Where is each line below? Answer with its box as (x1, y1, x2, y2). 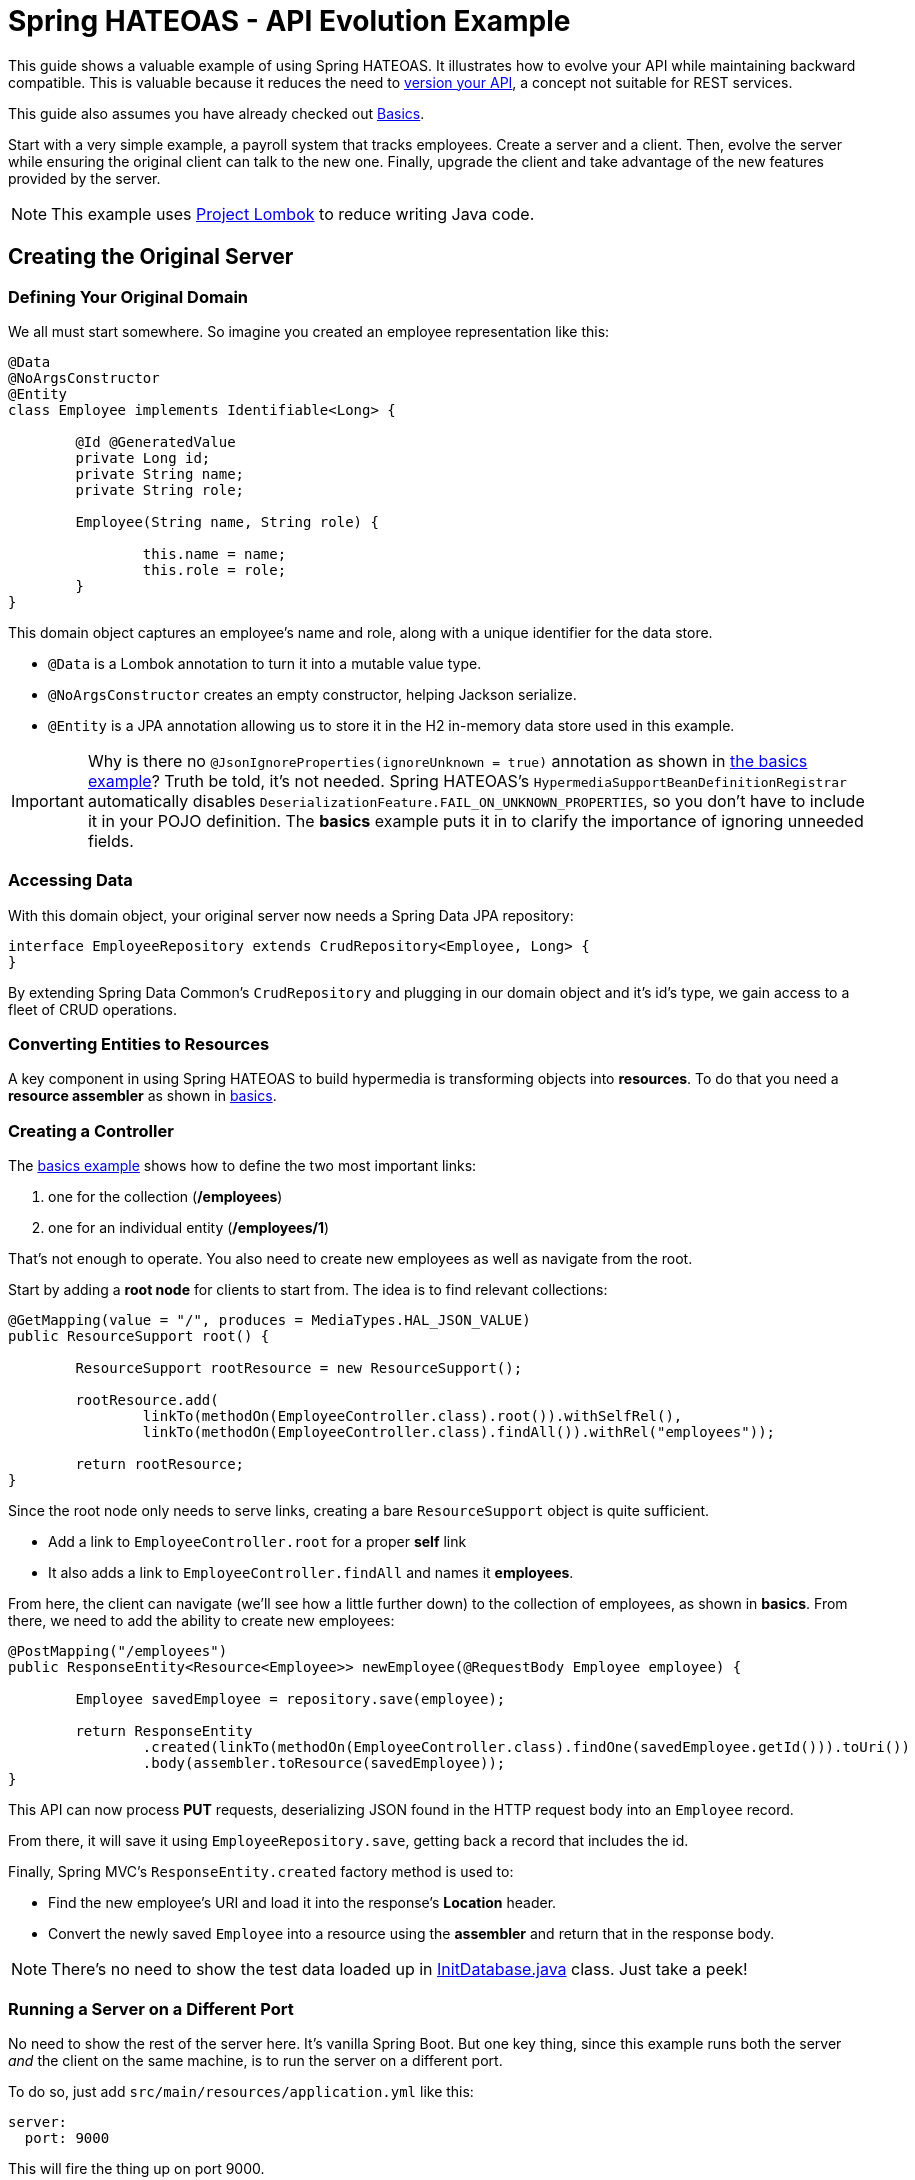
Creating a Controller (8, 1120, 174, 1141)
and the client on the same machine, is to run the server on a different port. (8, 2051, 503, 2069)
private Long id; (75, 449, 211, 466)
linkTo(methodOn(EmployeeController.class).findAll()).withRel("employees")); (142, 1424, 776, 1441)
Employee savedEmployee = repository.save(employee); (75, 1691, 506, 1708)
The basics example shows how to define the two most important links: (8, 1157, 477, 1175)
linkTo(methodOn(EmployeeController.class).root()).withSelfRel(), (142, 1408, 683, 1425)
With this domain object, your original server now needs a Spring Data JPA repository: (8, 906, 574, 924)
